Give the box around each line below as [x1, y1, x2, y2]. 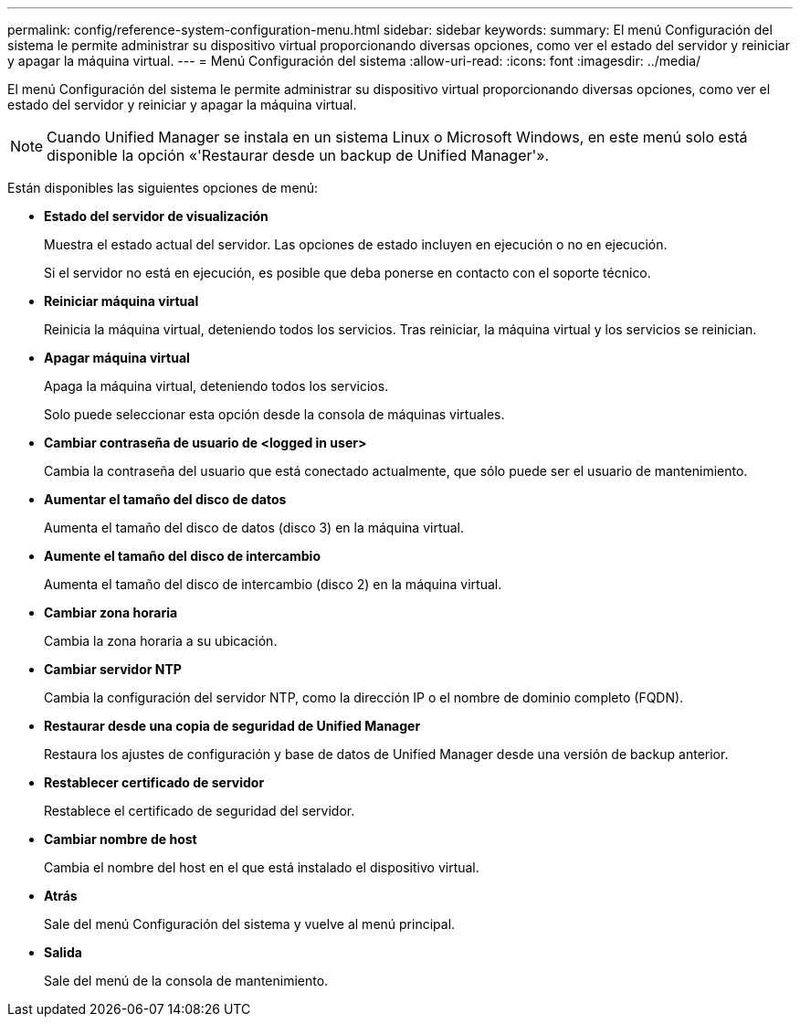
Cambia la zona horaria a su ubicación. [44, 633, 278, 649]
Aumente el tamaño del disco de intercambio [44, 548, 321, 564]
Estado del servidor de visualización [44, 208, 268, 224]
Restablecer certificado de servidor [44, 775, 265, 790]
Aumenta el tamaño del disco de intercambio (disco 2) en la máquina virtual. [44, 576, 502, 592]
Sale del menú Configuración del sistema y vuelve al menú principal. [44, 916, 456, 932]
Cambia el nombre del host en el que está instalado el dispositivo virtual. [44, 860, 479, 875]
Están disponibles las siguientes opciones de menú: [7, 180, 319, 195]
